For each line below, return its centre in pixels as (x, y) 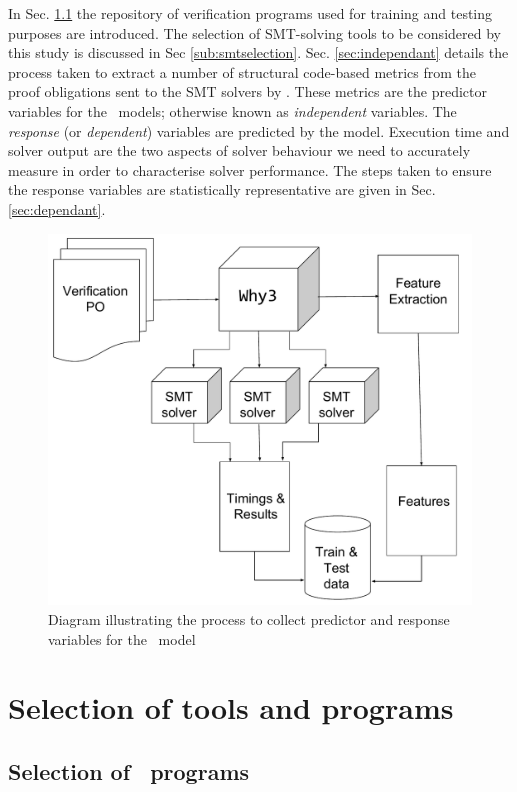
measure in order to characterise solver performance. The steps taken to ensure (250, 169)
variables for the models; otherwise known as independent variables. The (232, 110)
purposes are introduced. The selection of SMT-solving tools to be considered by (254, 32)
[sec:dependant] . (57, 208)
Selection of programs (129, 770)
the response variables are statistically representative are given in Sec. (222, 189)
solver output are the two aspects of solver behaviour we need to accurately (239, 150)
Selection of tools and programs (231, 707)
